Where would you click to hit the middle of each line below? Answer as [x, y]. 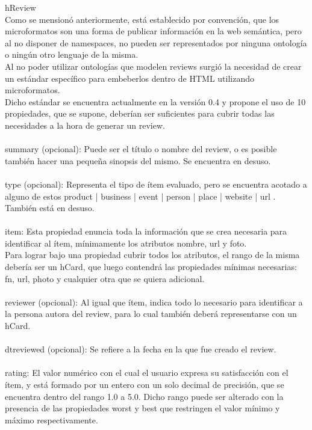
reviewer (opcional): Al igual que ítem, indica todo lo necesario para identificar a [154, 302]
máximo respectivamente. [51, 419]
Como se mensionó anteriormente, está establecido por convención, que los [142, 19]
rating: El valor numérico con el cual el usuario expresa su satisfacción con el [147, 373]
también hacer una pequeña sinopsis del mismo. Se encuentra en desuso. [138, 160]
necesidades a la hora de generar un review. [85, 125]
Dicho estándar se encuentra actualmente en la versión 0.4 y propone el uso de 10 [155, 101]
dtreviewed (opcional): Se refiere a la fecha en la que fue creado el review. [141, 349]
